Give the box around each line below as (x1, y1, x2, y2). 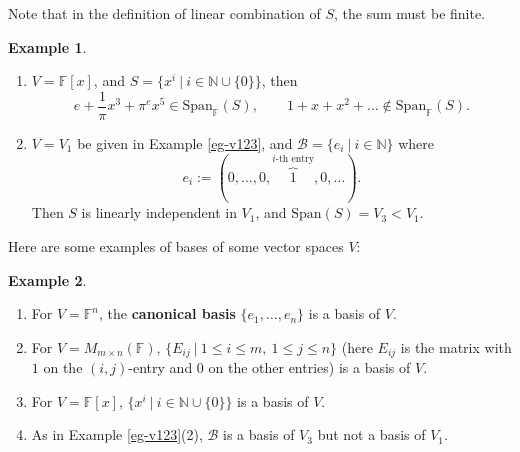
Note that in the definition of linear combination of (8, 3, 321, 23)
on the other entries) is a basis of (208, 357, 411, 378)
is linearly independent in (81, 202, 237, 223)
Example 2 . (8, 269, 87, 290)
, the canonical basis (99, 303, 236, 324)
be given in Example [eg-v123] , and (77, 132, 293, 153)
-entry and (128, 357, 193, 378)
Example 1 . (8, 36, 87, 57)
